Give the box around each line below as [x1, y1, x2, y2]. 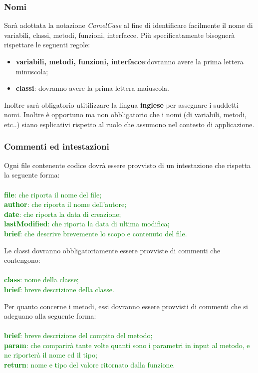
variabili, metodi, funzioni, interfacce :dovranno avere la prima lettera [15, 56, 244, 66]
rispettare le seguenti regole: [4, 39, 90, 50]
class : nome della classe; [4, 274, 79, 285]
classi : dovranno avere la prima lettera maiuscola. [15, 83, 169, 93]
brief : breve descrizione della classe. [4, 284, 114, 294]
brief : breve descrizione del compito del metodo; [4, 330, 153, 341]
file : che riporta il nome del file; [4, 189, 102, 199]
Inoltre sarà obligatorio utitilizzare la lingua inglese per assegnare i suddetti [4, 99, 239, 110]
